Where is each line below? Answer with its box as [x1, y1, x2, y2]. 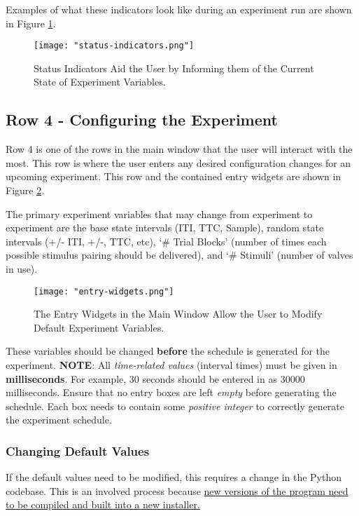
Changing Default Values [6, 442, 150, 459]
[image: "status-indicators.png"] [34, 41, 195, 51]
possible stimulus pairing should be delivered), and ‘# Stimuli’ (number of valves [6, 247, 353, 262]
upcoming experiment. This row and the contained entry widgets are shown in [6, 169, 342, 184]
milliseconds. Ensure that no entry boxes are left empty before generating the [6, 385, 337, 400]
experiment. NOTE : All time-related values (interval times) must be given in [6, 358, 337, 372]
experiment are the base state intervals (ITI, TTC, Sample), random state [6, 220, 324, 235]
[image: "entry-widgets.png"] [34, 286, 174, 297]
